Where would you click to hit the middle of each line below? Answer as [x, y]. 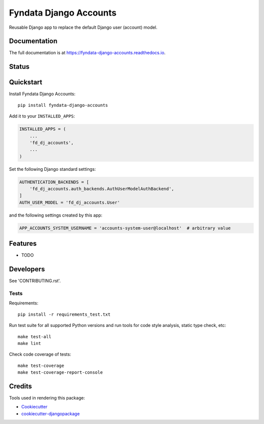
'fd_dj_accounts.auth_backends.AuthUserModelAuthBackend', [102, 189]
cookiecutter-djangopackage [51, 414]
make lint [29, 343]
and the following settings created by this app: [56, 215]
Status [19, 67]
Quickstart [26, 82]
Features [23, 244]
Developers [27, 269]
